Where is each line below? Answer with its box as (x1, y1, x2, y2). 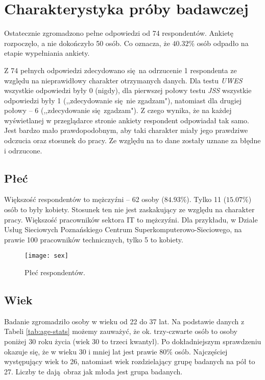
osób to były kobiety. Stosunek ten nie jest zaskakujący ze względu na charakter (4, 204, 255, 215)
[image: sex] (25, 252, 68, 260)
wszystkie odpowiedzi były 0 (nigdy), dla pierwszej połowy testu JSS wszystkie (4, 85, 252, 96)
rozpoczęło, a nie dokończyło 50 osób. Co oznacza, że (4, 37, 170, 48)
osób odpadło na (197, 37, 249, 48)
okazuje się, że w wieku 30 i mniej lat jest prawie (4, 346, 157, 356)
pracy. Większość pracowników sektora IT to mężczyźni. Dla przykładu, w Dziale (4, 214, 258, 225)
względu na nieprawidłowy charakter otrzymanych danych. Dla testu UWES (4, 75, 243, 85)
